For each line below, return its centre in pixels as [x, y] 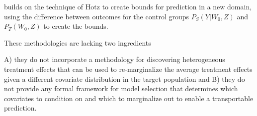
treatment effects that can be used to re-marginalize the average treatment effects [128, 69]
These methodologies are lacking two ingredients [78, 42]
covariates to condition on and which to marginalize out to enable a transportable [129, 98]
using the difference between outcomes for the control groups [97, 16]
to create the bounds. [76, 26]
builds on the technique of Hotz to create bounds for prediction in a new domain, [128, 6]
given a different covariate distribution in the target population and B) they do [125, 79]
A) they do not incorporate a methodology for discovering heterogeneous [115, 59]
